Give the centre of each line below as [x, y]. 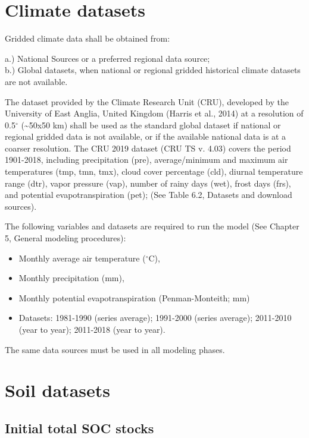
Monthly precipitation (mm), [71, 278]
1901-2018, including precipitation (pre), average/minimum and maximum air [146, 160]
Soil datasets [57, 390]
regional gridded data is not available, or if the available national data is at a [146, 136]
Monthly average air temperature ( [82, 258]
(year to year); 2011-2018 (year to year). [92, 329]
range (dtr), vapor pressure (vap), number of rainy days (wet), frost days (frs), [148, 183]
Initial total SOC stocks [79, 428]
